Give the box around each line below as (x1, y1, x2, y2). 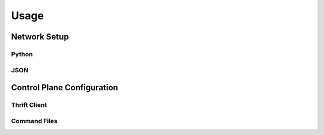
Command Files (11, 116, 58, 125)
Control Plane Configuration (11, 82, 118, 93)
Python (11, 50, 33, 58)
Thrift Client (11, 101, 47, 109)
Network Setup (11, 32, 69, 42)
